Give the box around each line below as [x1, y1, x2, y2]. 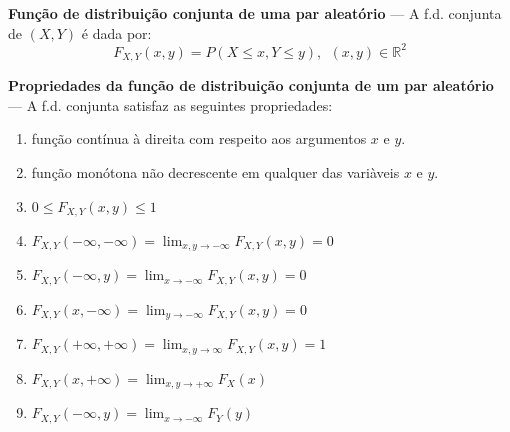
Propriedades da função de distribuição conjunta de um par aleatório [8, 75, 494, 96]
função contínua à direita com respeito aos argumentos [31, 128, 367, 149]
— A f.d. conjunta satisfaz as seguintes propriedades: [8, 94, 333, 115]
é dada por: [81, 22, 152, 43]
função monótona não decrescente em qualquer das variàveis [31, 161, 400, 182]
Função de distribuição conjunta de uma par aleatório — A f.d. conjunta [8, 3, 502, 23]
